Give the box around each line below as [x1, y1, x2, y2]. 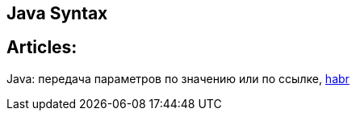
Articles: [6, 37, 77, 58]
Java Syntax [6, 3, 108, 23]
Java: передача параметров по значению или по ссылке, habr [6, 71, 350, 86]
